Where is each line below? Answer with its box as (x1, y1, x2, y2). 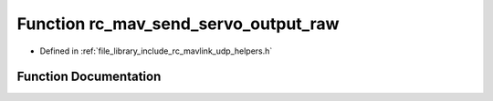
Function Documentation (16, 69, 162, 85)
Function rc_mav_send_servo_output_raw (16, 14, 340, 34)
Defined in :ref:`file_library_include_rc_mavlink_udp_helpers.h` (39, 45, 273, 56)
